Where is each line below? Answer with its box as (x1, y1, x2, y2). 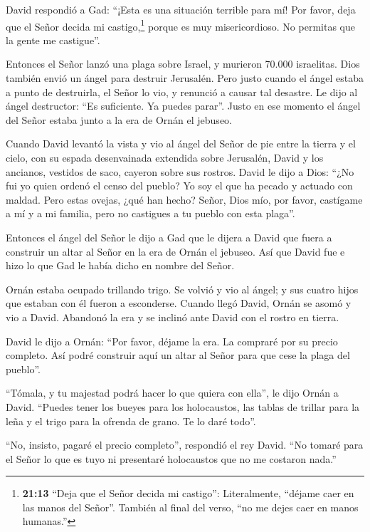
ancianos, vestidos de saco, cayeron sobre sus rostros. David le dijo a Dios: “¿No (6, 164, 354, 179)
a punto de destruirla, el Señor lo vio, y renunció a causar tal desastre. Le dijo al (6, 84, 358, 99)
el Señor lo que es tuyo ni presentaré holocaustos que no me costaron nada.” (6, 451, 337, 466)
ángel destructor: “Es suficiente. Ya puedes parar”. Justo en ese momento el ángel (6, 98, 361, 113)
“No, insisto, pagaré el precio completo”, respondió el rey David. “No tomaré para (6, 437, 364, 452)
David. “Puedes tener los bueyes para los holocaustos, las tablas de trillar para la (6, 399, 360, 414)
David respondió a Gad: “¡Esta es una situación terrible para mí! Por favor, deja (6, 2, 356, 16)
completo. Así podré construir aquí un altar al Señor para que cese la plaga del (6, 348, 350, 363)
